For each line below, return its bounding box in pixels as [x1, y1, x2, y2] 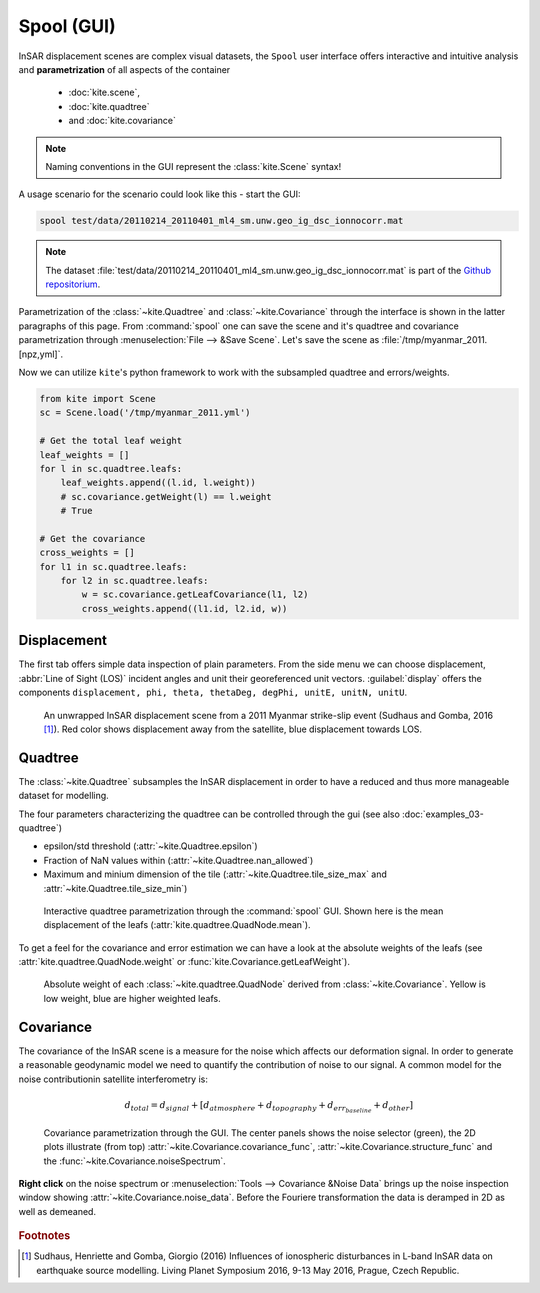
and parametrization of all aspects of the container [18, 63, 231, 75]
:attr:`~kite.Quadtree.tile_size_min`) [43, 882, 188, 894]
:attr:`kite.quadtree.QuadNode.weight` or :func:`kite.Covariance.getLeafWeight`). [18, 956, 350, 968]
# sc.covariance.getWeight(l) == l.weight [60, 491, 272, 502]
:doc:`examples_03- [401, 808, 484, 820]
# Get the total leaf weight [39, 435, 183, 447]
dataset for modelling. [18, 790, 109, 802]
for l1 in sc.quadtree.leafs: [39, 561, 188, 572]
